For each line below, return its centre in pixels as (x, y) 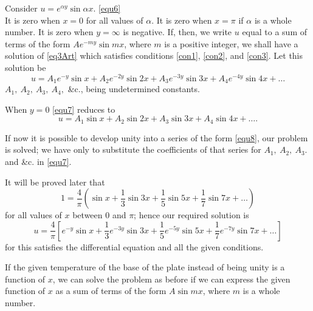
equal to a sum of (275, 32)
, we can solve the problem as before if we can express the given (171, 279)
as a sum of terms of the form (111, 291)
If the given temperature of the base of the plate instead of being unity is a (145, 267)
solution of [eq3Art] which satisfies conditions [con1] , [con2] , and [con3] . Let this (154, 55)
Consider (21, 8)
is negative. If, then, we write (177, 32)
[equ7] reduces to (84, 109)
